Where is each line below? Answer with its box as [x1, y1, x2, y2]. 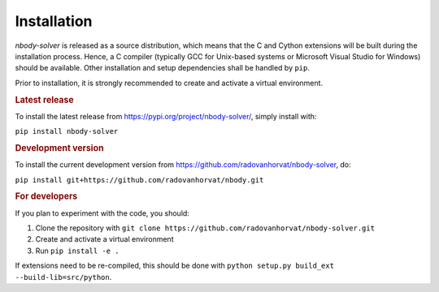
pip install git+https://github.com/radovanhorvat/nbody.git [15, 175, 264, 184]
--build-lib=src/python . [15, 272, 112, 281]
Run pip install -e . [35, 246, 120, 255]
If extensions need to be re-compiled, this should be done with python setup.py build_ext [15, 260, 335, 271]
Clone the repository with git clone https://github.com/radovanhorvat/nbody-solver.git [35, 223, 376, 233]
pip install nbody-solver [15, 127, 119, 136]
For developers [15, 191, 78, 202]
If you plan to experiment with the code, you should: [15, 208, 190, 218]
